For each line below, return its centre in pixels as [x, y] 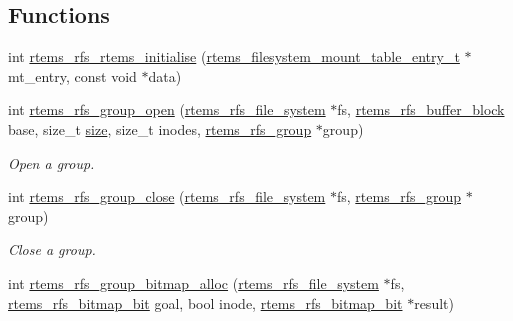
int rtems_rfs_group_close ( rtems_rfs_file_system [167, 196]
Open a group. [51, 162]
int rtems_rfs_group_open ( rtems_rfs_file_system [167, 109]
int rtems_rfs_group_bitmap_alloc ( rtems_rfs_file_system [193, 282]
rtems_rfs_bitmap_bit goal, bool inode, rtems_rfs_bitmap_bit [205, 302]
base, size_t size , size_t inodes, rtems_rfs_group [160, 128]
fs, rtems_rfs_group [398, 196]
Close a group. [52, 249]
